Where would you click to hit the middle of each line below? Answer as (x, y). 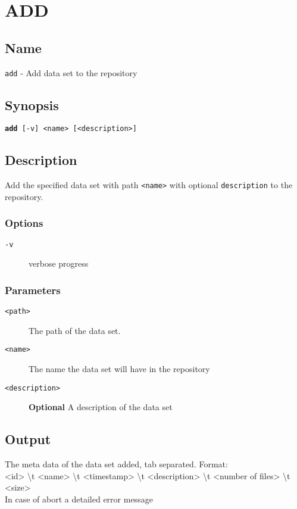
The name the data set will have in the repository (119, 369)
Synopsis (32, 104)
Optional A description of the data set (101, 407)
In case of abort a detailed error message (79, 499)
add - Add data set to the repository (71, 72)
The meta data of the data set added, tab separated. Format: (116, 464)
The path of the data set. (75, 330)
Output (28, 439)
